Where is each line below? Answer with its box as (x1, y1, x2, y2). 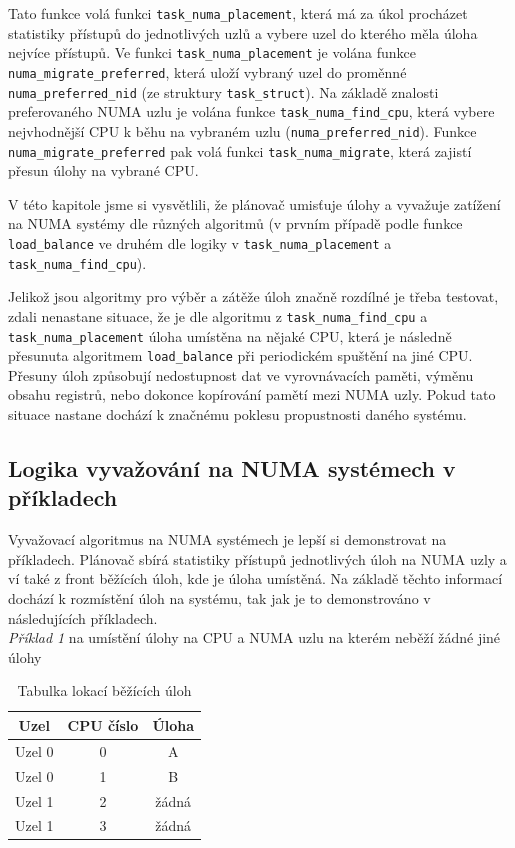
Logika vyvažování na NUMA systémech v (8, 453, 456, 484)
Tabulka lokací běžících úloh (17, 680, 192, 701)
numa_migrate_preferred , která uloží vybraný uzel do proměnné (8, 61, 407, 82)
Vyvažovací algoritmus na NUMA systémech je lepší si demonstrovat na (8, 529, 447, 550)
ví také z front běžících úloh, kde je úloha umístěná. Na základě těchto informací (8, 568, 503, 589)
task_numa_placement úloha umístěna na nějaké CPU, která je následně (8, 325, 452, 346)
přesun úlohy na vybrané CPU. (8, 160, 199, 181)
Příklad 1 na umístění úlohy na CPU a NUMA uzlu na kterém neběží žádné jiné (8, 627, 501, 648)
